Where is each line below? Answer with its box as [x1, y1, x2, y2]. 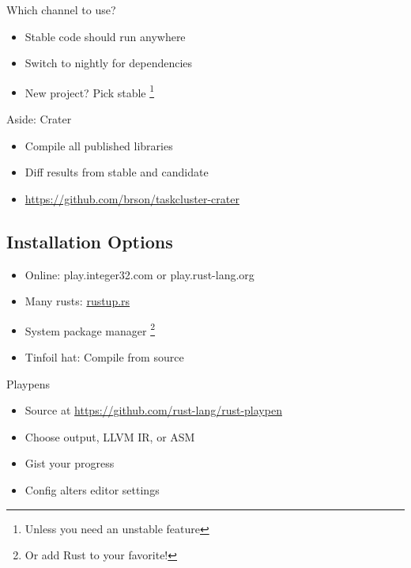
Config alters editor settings [25, 482, 160, 498]
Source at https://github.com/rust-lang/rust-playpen [25, 402, 282, 418]
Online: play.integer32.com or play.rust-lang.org [25, 266, 255, 282]
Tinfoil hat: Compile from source [25, 349, 184, 365]
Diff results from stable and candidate [25, 164, 209, 180]
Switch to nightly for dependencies [25, 55, 193, 71]
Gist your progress [25, 455, 115, 471]
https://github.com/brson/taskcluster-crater [25, 190, 239, 206]
